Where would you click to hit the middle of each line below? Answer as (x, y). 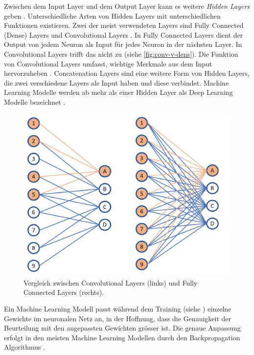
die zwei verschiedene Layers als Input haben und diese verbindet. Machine (116, 82)
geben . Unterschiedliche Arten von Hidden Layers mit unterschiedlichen (112, 15)
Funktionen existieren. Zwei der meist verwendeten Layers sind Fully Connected (124, 25)
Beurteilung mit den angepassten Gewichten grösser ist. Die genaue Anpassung (122, 328)
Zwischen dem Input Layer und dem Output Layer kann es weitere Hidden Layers (127, 6)
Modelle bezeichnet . (35, 101)
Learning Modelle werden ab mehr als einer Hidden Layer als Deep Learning (118, 92)
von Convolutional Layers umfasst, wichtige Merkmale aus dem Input (108, 63)
